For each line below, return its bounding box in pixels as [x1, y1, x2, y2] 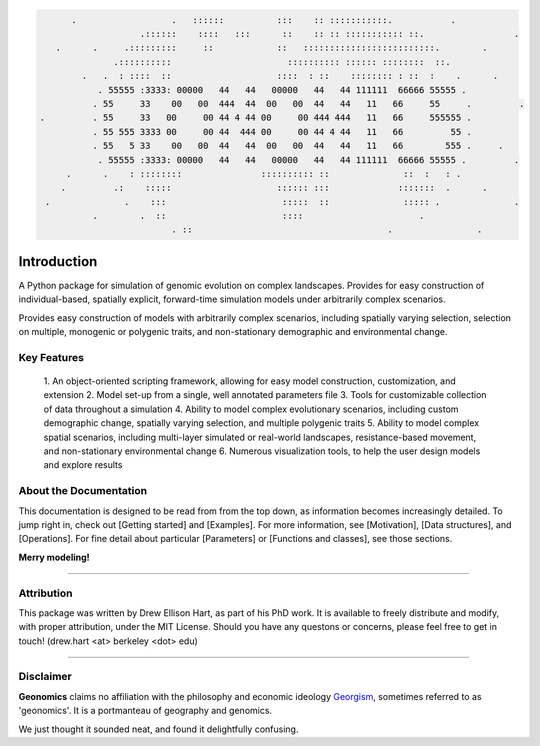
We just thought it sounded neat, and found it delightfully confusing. [18, 723, 299, 735]
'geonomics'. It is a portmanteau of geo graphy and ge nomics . [18, 705, 273, 717]
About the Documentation [18, 484, 148, 498]
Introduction [18, 253, 98, 270]
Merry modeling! [18, 551, 90, 563]
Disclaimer [18, 670, 72, 684]
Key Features [18, 350, 85, 364]
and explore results [43, 459, 123, 471]
